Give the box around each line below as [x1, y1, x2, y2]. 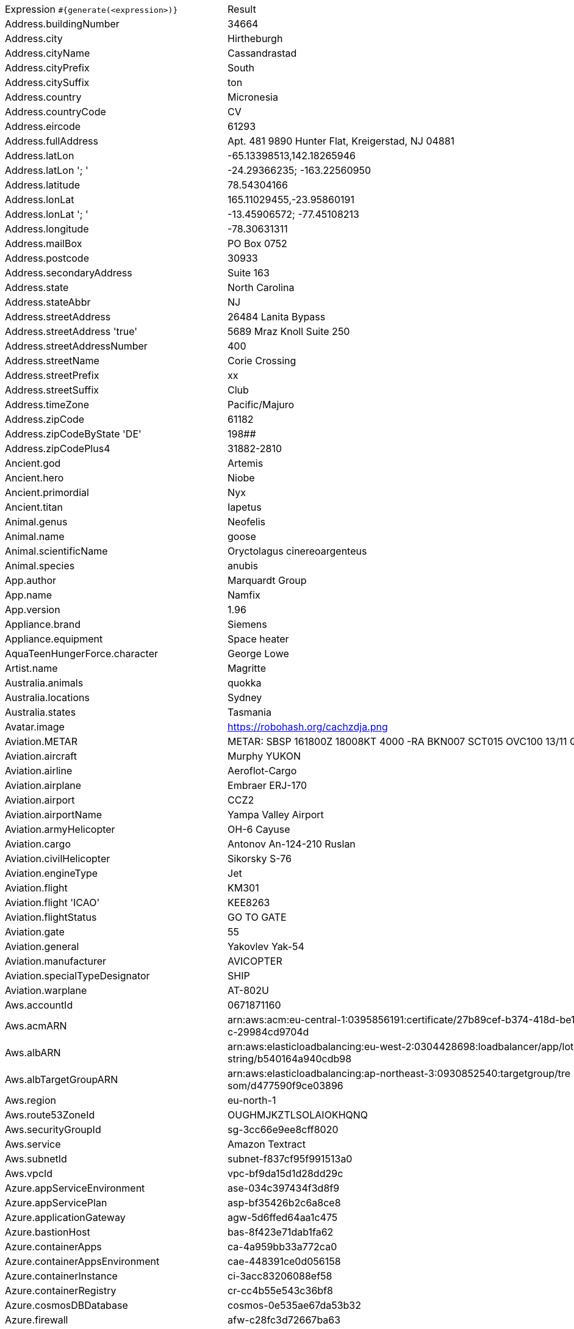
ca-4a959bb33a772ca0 [228, 1241, 337, 1253]
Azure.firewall [5, 1314, 68, 1326]
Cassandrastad [228, 47, 297, 59]
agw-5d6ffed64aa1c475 [228, 1211, 338, 1223]
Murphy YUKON [228, 750, 301, 762]
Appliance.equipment [5, 633, 103, 645]
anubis [228, 560, 259, 572]
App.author [5, 574, 56, 586]
